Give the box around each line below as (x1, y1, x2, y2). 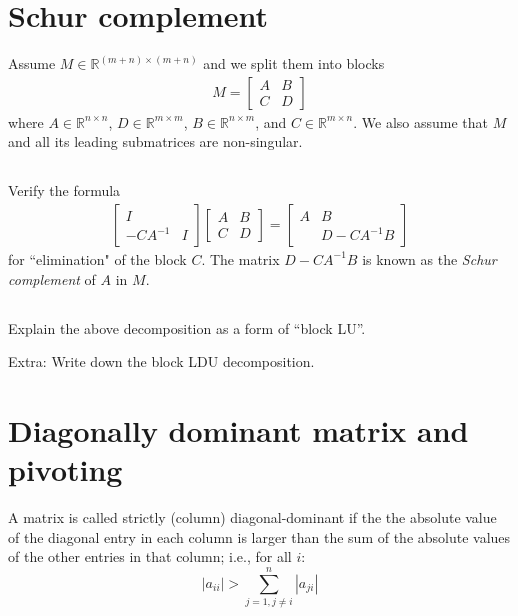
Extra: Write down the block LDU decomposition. (8, 351, 315, 372)
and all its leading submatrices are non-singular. (8, 131, 303, 152)
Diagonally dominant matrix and (8, 409, 469, 450)
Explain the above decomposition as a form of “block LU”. (8, 317, 366, 338)
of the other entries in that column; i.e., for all (8, 546, 292, 567)
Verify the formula (8, 180, 121, 201)
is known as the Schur (362, 248, 497, 269)
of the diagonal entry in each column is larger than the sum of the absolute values (8, 526, 511, 547)
